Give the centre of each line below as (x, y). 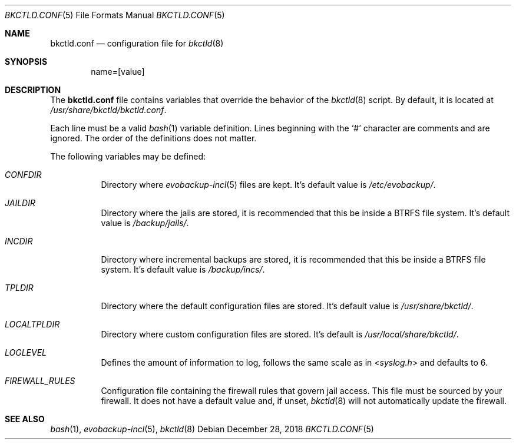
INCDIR (19, 241)
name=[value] (118, 72)
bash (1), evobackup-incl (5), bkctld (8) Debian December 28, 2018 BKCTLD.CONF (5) (212, 429)
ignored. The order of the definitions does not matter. (153, 138)
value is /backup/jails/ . (145, 223)
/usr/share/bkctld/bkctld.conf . (108, 110)
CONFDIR (23, 175)
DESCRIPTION (33, 90)
